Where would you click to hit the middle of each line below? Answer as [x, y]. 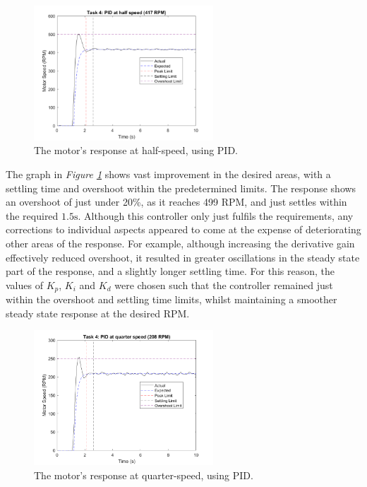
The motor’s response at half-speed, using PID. [136, 150]
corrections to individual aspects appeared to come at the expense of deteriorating [183, 229]
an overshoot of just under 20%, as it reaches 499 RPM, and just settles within [176, 202]
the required [32, 215]
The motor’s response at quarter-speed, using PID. [144, 475]
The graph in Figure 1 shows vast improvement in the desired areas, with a [168, 174]
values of [24, 284]
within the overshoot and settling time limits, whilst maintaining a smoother [172, 299]
